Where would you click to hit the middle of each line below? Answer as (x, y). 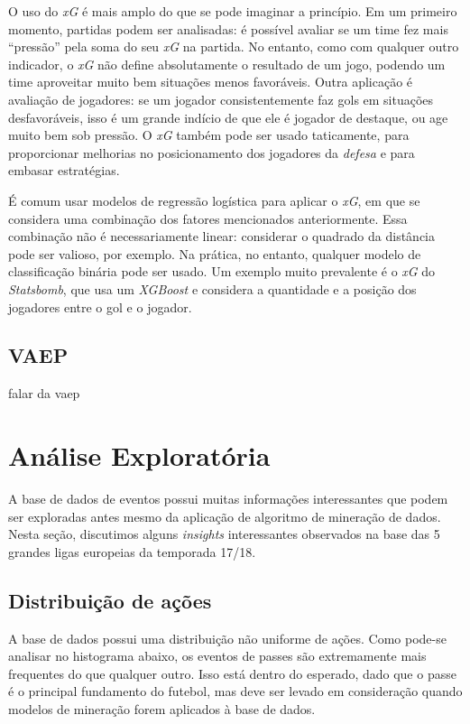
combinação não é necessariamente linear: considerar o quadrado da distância (221, 236)
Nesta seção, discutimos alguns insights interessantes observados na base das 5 (224, 534)
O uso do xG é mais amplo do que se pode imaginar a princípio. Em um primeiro (233, 11)
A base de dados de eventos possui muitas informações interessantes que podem (228, 499)
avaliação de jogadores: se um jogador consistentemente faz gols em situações (221, 99)
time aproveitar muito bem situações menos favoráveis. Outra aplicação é (211, 82)
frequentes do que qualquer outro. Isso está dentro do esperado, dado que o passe (232, 673)
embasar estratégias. (64, 170)
